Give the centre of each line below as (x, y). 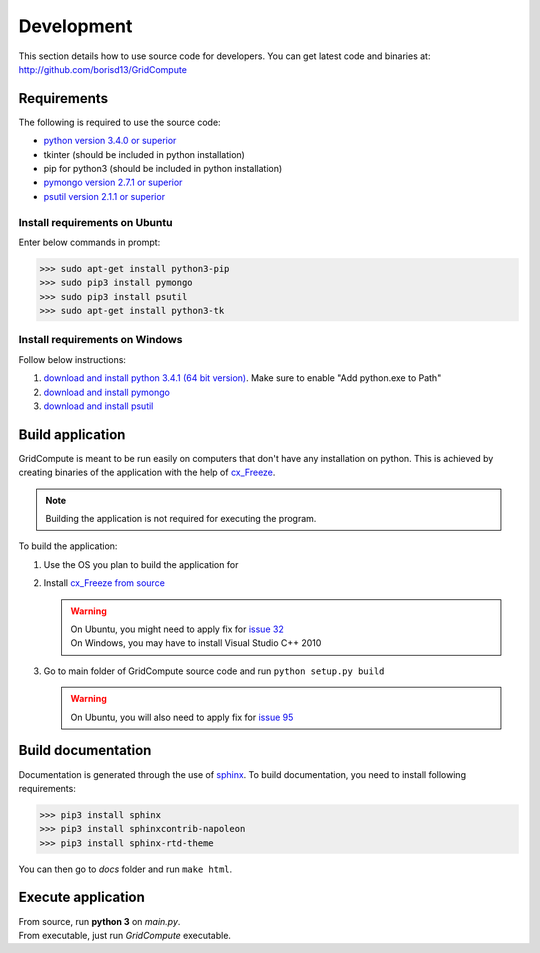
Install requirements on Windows (100, 340)
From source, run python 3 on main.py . (99, 921)
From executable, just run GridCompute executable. (125, 935)
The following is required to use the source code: (119, 122)
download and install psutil (98, 406)
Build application (72, 434)
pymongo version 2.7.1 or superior (113, 182)
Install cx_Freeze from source (104, 583)
